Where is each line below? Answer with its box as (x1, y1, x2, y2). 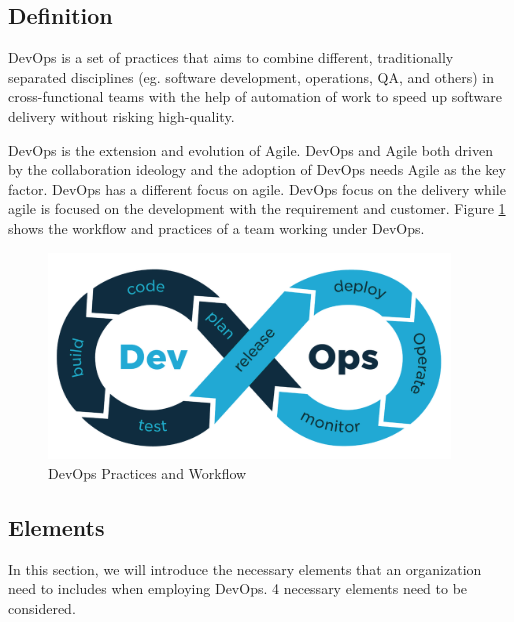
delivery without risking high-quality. (8, 105, 235, 126)
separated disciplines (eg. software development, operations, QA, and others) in (8, 66, 494, 87)
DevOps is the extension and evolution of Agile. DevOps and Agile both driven (8, 139, 493, 160)
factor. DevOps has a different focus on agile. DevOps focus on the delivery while (8, 178, 506, 199)
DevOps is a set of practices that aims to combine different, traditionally (8, 47, 454, 68)
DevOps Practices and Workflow (48, 463, 247, 484)
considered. (8, 598, 76, 619)
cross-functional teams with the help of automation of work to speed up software (8, 86, 502, 107)
